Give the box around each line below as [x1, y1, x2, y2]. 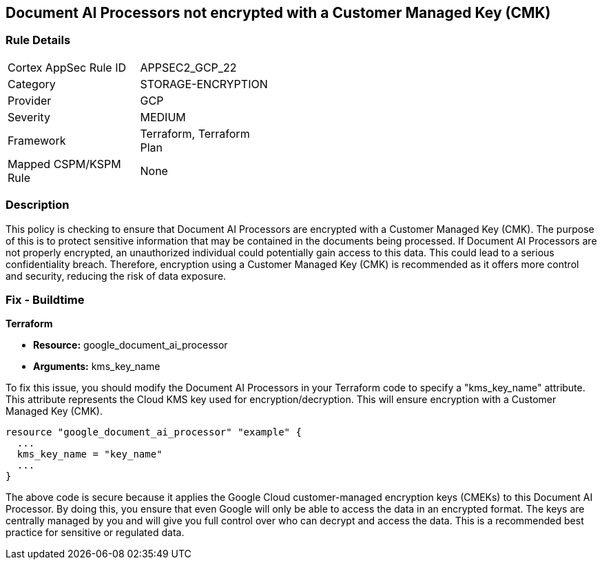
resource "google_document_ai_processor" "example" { [6, 427, 302, 438]
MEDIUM [140, 110, 186, 124]
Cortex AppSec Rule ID [8, 60, 127, 74]
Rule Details [6, 33, 71, 48]
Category [8, 76, 56, 91]
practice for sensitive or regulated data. [6, 526, 185, 539]
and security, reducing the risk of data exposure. [6, 269, 227, 282]
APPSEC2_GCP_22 [140, 60, 237, 74]
